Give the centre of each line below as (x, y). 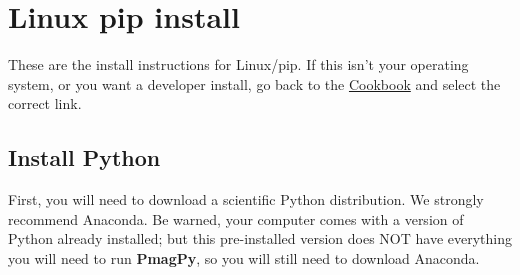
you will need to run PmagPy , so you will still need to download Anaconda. (244, 257)
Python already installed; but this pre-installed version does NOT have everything (260, 238)
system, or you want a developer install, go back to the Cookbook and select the (254, 83)
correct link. (45, 103)
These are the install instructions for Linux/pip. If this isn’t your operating (238, 64)
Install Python (84, 157)
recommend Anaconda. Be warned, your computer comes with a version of (236, 218)
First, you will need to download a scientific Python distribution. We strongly (246, 199)
